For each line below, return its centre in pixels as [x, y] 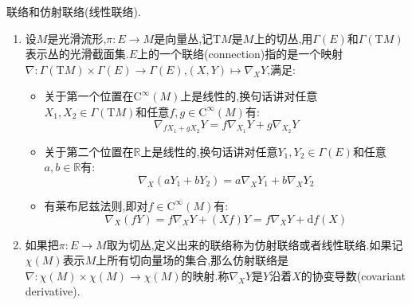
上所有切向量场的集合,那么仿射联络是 [192, 260]
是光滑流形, [77, 38]
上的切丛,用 [283, 38]
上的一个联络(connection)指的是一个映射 [240, 54]
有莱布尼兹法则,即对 [96, 205]
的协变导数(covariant [353, 275]
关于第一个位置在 [89, 96]
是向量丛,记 [184, 38]
